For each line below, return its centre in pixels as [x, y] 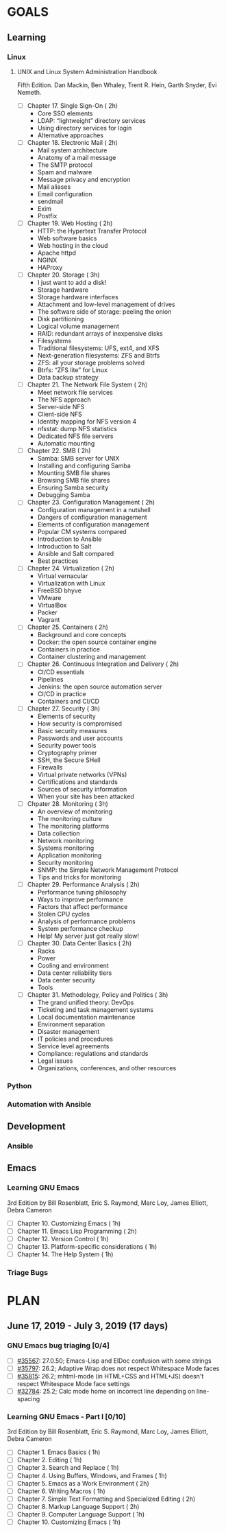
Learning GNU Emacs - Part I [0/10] [66, 1416]
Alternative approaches [71, 135]
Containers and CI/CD [68, 701]
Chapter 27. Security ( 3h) [64, 708]
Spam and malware [65, 172]
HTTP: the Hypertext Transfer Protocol [92, 231]
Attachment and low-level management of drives [106, 304]
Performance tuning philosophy [82, 892]
